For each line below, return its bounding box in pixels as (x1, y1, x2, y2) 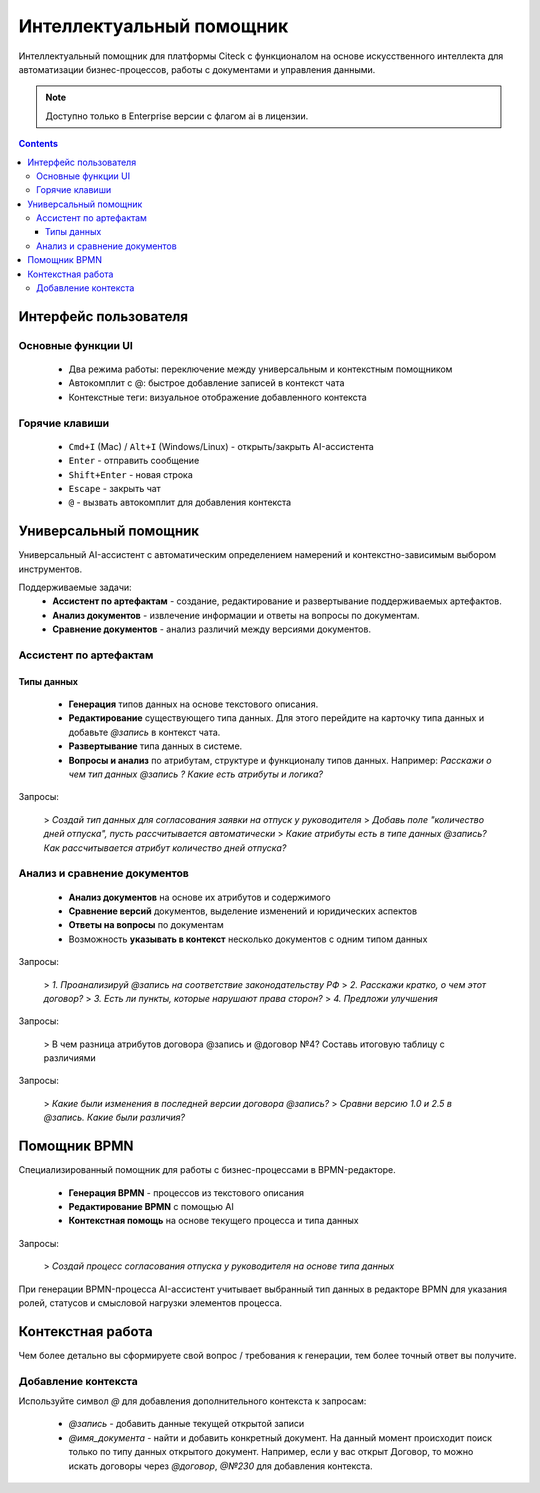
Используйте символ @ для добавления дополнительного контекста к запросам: (18, 1395, 367, 1407)
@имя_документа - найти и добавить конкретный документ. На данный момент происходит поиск (68, 1431, 493, 1444)
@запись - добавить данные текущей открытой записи (68, 1418, 305, 1430)
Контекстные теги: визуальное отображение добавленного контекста (68, 391, 367, 403)
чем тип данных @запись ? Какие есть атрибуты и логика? (68, 768, 324, 780)
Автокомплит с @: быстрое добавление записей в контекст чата (68, 377, 345, 389)
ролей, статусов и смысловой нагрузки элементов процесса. (18, 1296, 283, 1309)
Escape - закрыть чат (68, 482, 162, 494)
